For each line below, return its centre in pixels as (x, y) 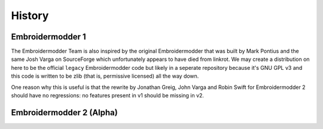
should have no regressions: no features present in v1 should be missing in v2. (108, 96)
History (30, 16)
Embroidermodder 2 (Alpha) (64, 113)
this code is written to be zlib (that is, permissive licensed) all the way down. (105, 76)
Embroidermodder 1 (48, 37)
